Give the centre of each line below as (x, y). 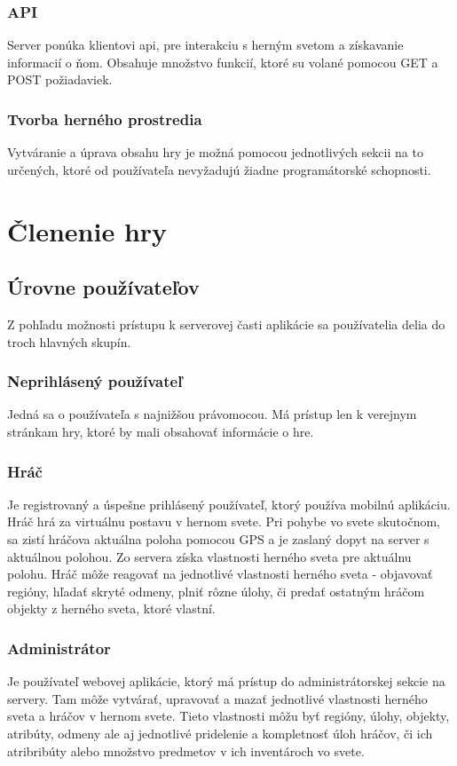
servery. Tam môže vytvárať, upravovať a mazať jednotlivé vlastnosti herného (217, 698)
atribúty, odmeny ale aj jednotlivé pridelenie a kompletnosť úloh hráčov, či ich (220, 733)
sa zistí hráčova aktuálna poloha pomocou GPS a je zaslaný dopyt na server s (218, 538)
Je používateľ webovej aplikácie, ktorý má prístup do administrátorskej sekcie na (226, 681)
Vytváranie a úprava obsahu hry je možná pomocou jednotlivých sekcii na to (215, 152)
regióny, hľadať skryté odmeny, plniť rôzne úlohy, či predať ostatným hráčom (216, 591)
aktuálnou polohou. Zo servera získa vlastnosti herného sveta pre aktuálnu (209, 556)
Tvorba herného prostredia (105, 118)
